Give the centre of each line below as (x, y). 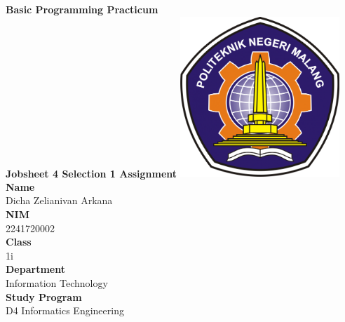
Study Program (44, 296)
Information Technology (57, 282)
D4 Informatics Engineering (65, 310)
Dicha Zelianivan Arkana (59, 200)
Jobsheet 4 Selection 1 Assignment (92, 173)
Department (35, 269)
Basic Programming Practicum (82, 9)
